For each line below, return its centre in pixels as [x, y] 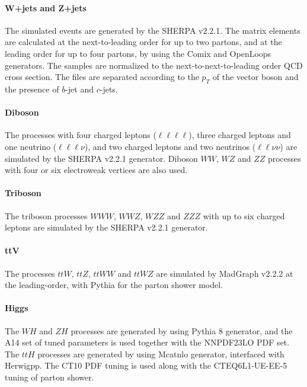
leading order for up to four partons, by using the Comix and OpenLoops [138, 53]
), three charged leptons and [240, 135]
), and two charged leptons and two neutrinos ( [170, 146]
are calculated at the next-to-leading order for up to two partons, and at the [143, 42]
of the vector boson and [255, 77]
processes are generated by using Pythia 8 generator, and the [182, 330]
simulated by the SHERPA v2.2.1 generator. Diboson [101, 158]
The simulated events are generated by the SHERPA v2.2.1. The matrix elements [153, 30]
